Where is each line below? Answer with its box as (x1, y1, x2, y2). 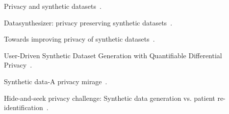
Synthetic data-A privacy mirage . (4, 76, 107, 86)
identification (4, 102, 43, 113)
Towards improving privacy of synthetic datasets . (4, 34, 155, 44)
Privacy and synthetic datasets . (4, 1, 102, 11)
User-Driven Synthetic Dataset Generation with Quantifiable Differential (4, 50, 222, 60)
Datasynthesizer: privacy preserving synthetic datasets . (4, 17, 173, 27)
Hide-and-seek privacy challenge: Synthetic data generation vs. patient (4, 92, 215, 103)
